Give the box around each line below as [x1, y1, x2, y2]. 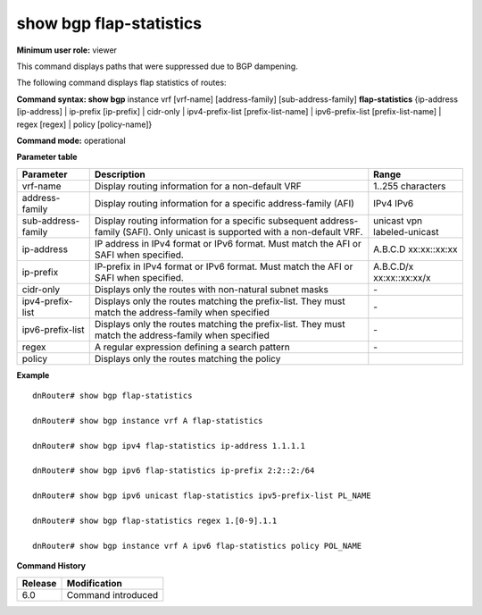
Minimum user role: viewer [16, 45, 118, 55]
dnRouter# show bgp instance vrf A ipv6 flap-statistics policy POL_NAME [32, 541, 362, 551]
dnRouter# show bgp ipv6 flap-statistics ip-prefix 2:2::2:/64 [32, 466, 315, 476]
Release [21, 577, 57, 589]
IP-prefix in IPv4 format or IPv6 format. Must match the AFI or [94, 260, 353, 273]
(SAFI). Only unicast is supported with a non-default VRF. [121, 225, 363, 238]
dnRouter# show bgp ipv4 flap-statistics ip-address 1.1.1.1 [32, 441, 305, 451]
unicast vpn [373, 215, 423, 227]
